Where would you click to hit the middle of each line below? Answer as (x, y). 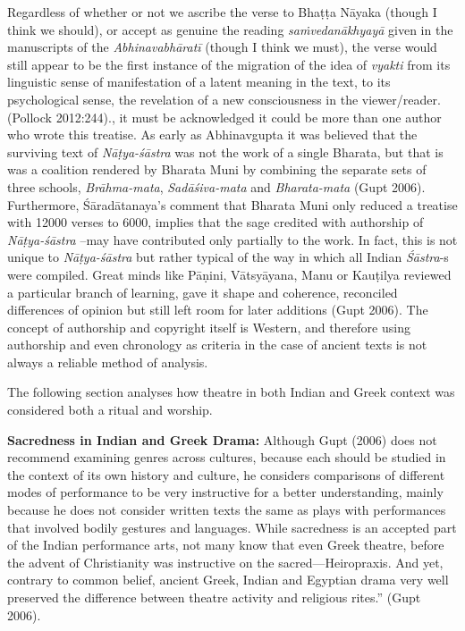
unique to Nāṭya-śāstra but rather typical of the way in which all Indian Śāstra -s (228, 257)
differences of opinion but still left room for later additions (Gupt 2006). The (218, 310)
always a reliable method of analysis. (108, 362)
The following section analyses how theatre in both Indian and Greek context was (231, 392)
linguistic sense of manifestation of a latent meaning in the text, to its (199, 82)
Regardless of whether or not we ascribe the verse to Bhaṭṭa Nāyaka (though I (222, 12)
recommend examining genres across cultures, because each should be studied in (227, 457)
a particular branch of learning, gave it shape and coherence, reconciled (203, 292)
